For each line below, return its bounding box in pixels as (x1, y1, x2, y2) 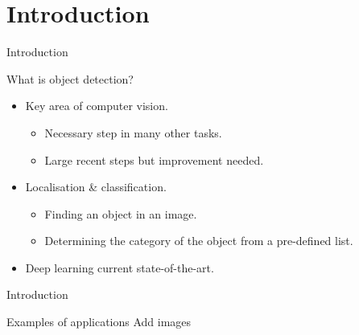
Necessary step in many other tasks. (44, 124, 222, 141)
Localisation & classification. (25, 178, 167, 195)
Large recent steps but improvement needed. (44, 151, 264, 168)
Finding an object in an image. (44, 205, 197, 222)
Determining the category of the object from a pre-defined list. (44, 232, 353, 249)
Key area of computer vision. (25, 97, 168, 114)
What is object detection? (6, 70, 134, 87)
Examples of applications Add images (6, 313, 192, 330)
